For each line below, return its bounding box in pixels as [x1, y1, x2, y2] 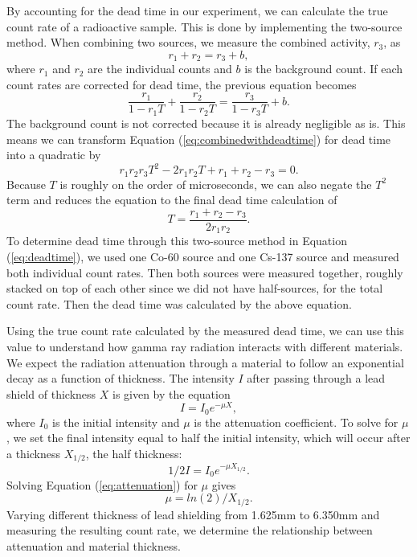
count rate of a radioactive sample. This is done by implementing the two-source [6, 18, 403, 35]
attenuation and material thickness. [6, 537, 181, 554]
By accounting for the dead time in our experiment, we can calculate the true [6, 2, 388, 18]
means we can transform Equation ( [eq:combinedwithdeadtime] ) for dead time [6, 130, 391, 147]
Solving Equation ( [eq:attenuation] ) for [6, 476, 198, 493]
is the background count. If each [244, 60, 403, 77]
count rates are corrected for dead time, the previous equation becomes [6, 76, 357, 92]
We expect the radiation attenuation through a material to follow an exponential [6, 354, 404, 371]
